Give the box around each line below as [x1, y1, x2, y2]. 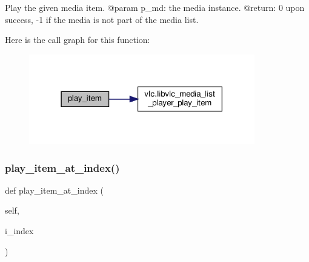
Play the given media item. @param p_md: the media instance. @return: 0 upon [5, 1, 305, 13]
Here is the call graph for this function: [5, 33, 150, 46]
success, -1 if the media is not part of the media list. [5, 13, 199, 25]
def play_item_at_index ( [5, 183, 104, 196]
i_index [5, 224, 34, 237]
